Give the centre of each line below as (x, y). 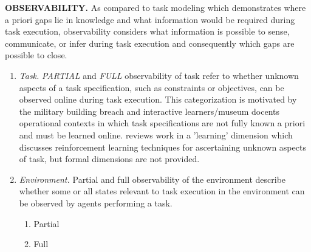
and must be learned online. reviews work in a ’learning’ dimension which (156, 135)
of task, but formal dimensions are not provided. (109, 159)
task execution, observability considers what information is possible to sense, (147, 31)
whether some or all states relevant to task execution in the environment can (162, 191)
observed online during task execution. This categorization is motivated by (158, 99)
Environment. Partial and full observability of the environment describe (152, 179)
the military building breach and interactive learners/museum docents (149, 111)
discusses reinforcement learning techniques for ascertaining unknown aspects (162, 147)
